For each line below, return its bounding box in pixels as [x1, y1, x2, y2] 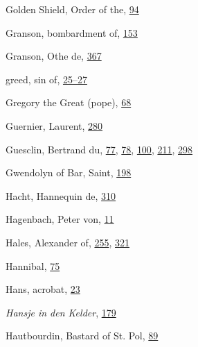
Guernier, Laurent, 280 [6, 118, 103, 133]
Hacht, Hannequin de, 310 [6, 188, 116, 203]
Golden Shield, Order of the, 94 [6, 2, 139, 16]
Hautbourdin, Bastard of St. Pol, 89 [6, 328, 159, 343]
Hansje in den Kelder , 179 [6, 305, 116, 319]
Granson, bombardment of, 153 [6, 25, 138, 40]
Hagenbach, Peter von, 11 [6, 212, 114, 226]
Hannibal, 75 [6, 258, 60, 273]
